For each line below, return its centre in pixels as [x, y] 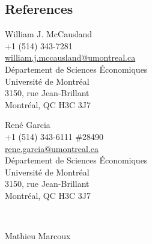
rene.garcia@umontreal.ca [52, 148]
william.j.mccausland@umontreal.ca [70, 57]
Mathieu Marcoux [38, 236]
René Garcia [28, 125]
